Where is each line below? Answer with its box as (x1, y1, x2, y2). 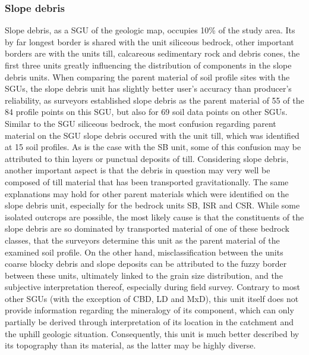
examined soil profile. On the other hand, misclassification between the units (5, 245, 283, 258)
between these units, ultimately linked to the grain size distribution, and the (5, 269, 283, 281)
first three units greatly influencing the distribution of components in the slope (5, 59, 292, 71)
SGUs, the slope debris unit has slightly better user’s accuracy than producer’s (5, 82, 292, 95)
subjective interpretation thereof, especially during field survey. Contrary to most (5, 281, 300, 293)
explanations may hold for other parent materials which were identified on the (5, 187, 289, 200)
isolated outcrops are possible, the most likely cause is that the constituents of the (5, 210, 304, 223)
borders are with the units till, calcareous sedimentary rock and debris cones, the (5, 47, 300, 60)
